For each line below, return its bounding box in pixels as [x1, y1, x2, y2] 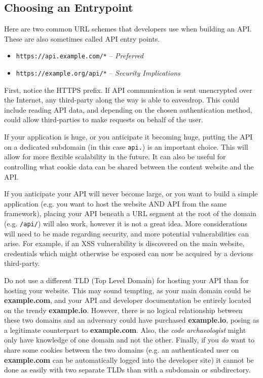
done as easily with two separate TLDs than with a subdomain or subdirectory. [4, 364, 251, 375]
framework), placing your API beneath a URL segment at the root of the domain [4, 208, 256, 219]
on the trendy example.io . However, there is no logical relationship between [4, 304, 243, 315]
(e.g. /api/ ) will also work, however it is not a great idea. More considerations [4, 218, 247, 228]
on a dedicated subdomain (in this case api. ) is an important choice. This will [4, 141, 248, 152]
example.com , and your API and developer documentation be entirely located [4, 295, 251, 305]
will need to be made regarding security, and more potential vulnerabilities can [4, 228, 249, 238]
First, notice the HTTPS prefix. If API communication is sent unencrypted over [4, 84, 252, 95]
